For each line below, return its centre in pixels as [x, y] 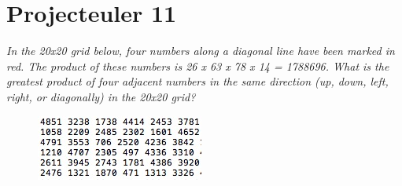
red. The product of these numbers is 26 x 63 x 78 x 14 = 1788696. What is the [198, 66]
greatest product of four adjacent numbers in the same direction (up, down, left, [197, 81]
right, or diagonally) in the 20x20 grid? [101, 96]
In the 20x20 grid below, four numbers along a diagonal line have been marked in [201, 51]
